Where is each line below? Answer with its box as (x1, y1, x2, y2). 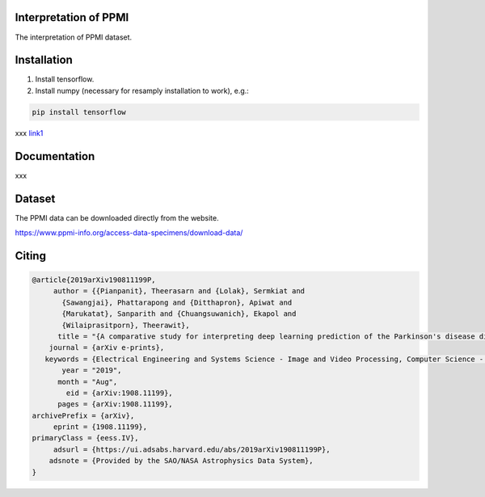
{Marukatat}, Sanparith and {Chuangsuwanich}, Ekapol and (61, 310, 297, 318)
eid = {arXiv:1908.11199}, (65, 388, 173, 398)
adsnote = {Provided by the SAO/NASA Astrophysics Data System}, (48, 457, 314, 465)
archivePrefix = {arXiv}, (32, 411, 135, 420)
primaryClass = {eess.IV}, (32, 433, 139, 443)
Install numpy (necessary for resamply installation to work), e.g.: (35, 86, 250, 95)
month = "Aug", (57, 377, 118, 386)
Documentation (15, 150, 95, 163)
